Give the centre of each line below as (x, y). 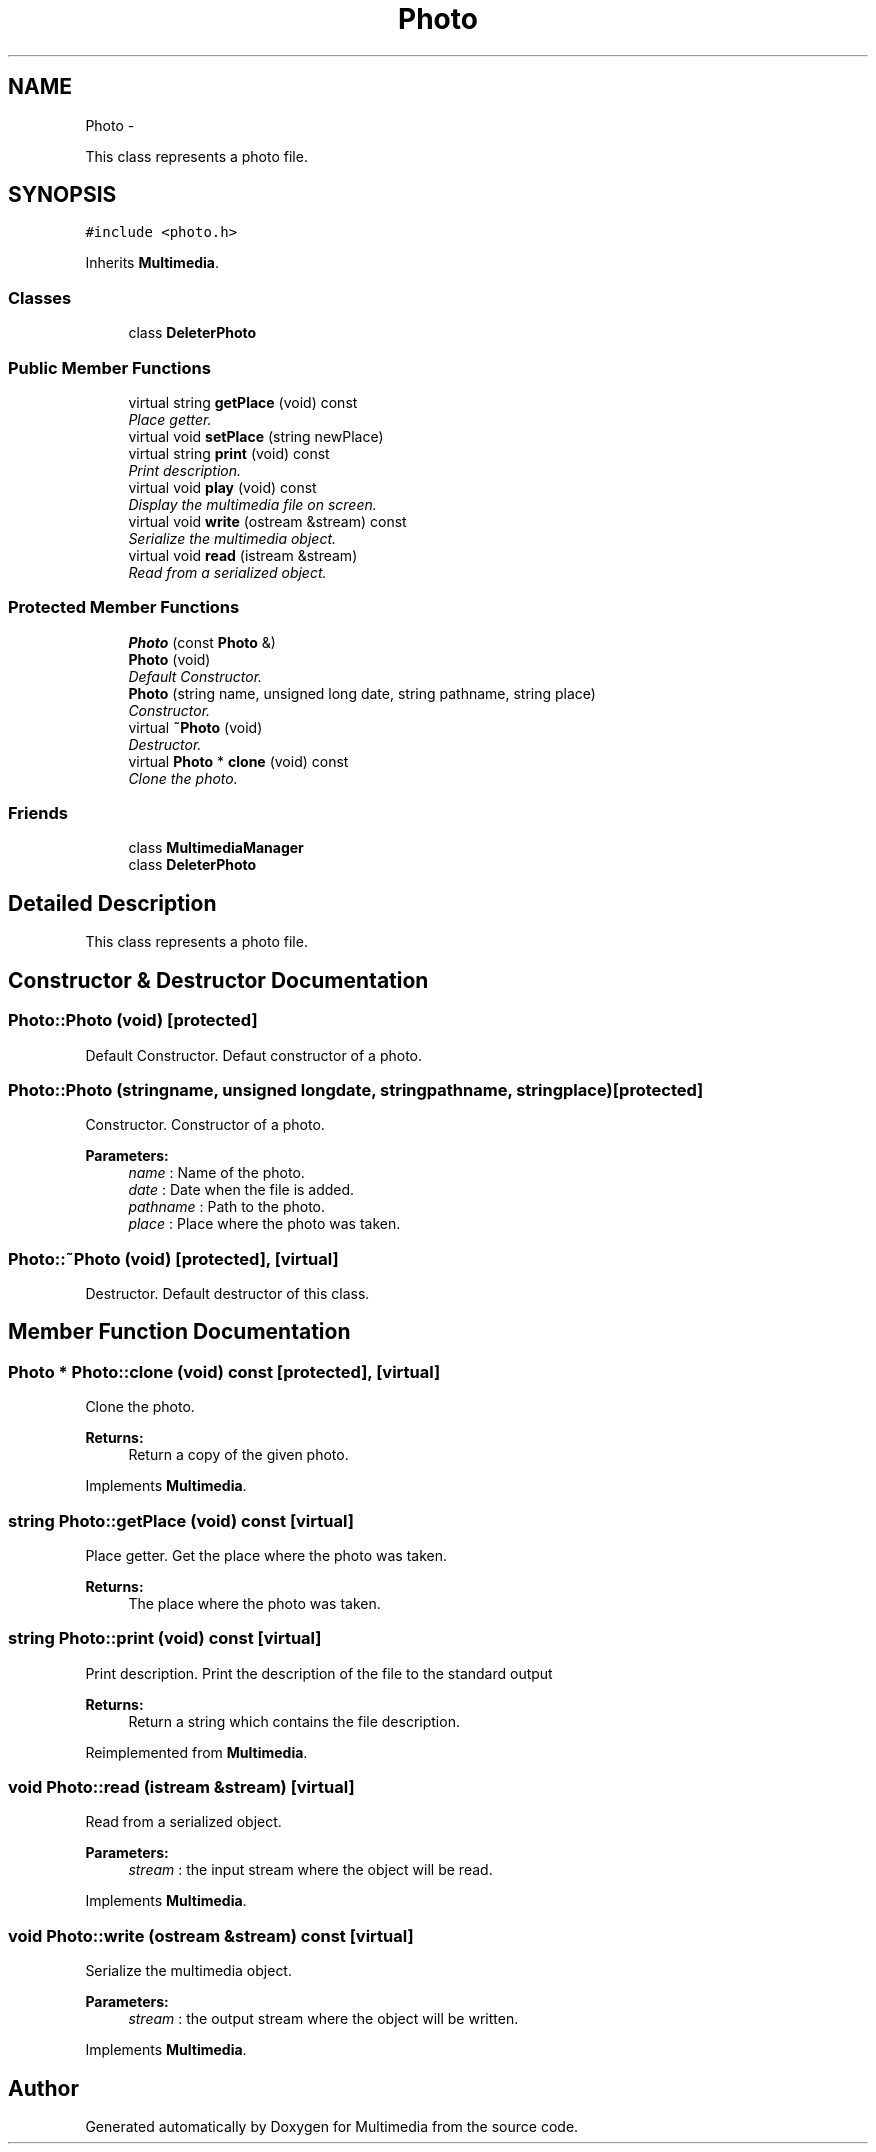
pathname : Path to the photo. (226, 1207)
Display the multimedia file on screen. (252, 504)
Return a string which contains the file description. (294, 1721)
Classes (40, 297)
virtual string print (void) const (229, 453)
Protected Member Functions (124, 607)
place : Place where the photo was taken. (264, 1224)
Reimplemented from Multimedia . (196, 1752)
